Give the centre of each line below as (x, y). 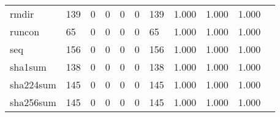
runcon (25, 31)
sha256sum (33, 102)
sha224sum (33, 84)
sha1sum (28, 67)
